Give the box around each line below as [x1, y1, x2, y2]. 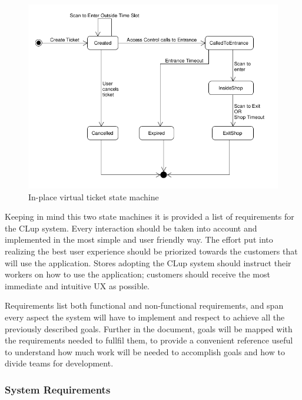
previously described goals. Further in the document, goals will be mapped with [5, 322, 293, 335]
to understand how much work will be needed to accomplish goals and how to [5, 345, 285, 358]
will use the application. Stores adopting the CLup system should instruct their [5, 256, 291, 269]
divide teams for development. [5, 357, 114, 369]
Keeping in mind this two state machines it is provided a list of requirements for [5, 210, 294, 223]
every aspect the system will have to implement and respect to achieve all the [5, 311, 285, 323]
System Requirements [5, 382, 111, 396]
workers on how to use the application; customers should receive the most [5, 268, 270, 280]
